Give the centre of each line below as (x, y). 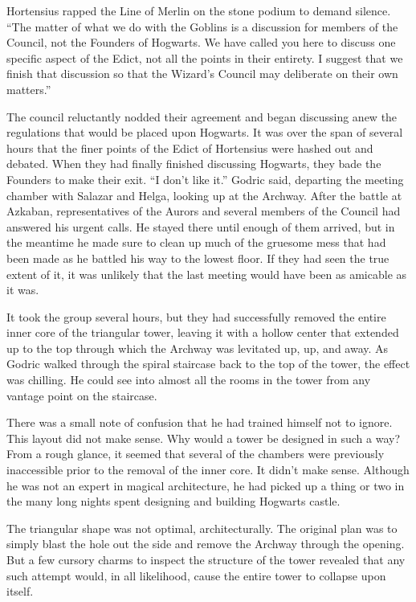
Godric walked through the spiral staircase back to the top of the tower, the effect (208, 364)
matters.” (29, 89)
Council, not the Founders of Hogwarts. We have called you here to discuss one (201, 42)
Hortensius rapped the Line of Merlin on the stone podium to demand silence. (199, 10)
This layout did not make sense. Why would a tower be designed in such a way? (203, 438)
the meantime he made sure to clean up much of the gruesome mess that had (196, 242)
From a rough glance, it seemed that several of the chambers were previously (196, 454)
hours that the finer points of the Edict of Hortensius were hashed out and (190, 147)
